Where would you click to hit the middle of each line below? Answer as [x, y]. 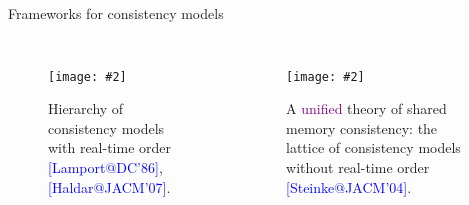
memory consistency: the [362, 127]
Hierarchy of [86, 108]
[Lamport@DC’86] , [105, 167]
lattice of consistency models [373, 147]
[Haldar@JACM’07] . [109, 186]
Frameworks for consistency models [116, 13]
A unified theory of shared [366, 108]
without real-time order [358, 167]
